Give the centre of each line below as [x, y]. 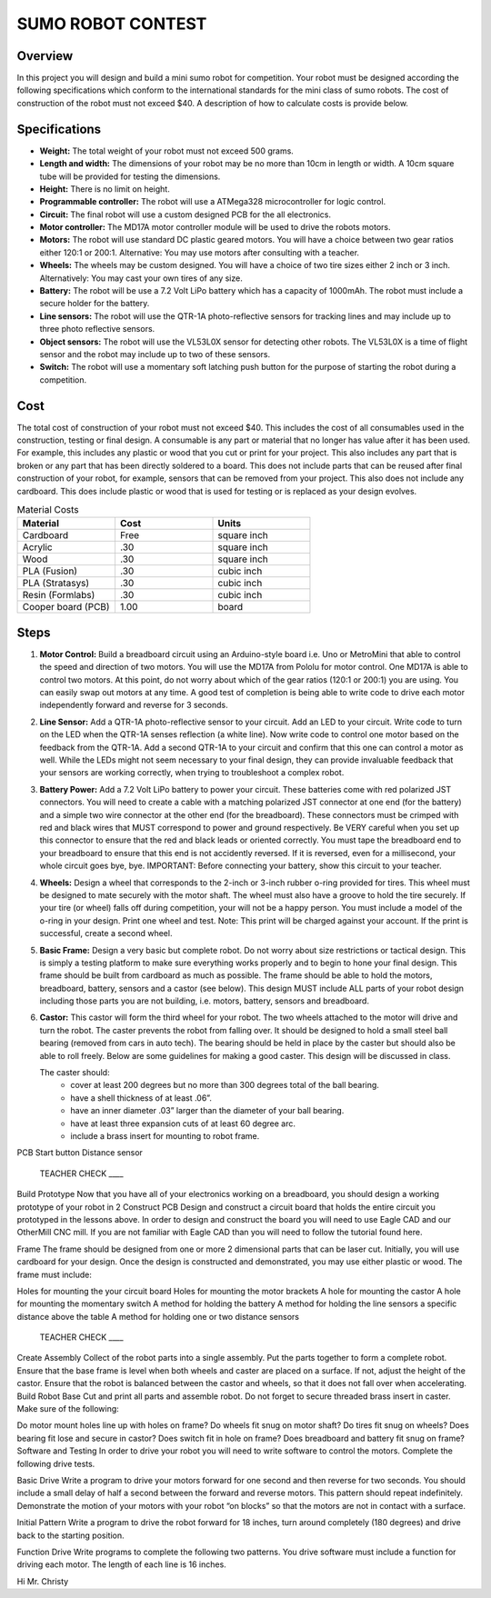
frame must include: [55, 1274]
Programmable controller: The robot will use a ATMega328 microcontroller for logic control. [213, 202]
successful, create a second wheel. [106, 934]
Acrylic [38, 547]
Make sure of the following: [68, 1409]
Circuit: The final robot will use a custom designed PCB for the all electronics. [185, 215]
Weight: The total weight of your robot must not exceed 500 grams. [167, 151]
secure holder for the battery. [95, 304]
